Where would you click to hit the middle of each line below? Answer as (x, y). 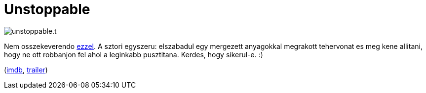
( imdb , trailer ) (26, 70)
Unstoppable (47, 9)
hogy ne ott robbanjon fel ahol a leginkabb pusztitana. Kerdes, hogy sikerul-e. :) (134, 54)
